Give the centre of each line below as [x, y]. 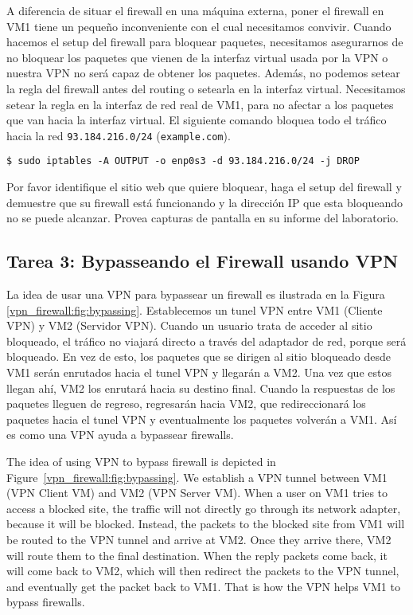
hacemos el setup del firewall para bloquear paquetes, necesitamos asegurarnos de [205, 42]
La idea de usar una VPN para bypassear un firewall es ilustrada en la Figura [196, 294]
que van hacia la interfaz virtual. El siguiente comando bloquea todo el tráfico [197, 120]
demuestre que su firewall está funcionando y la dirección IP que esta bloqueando [205, 202]
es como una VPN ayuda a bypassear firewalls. [120, 435]
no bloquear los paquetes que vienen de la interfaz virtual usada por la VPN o [197, 57]
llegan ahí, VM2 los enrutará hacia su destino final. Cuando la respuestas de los [201, 388]
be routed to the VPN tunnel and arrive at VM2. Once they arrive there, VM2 [199, 539]
